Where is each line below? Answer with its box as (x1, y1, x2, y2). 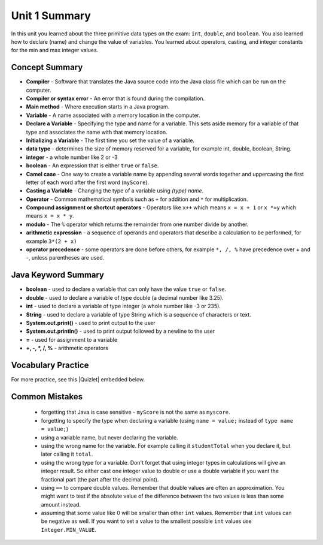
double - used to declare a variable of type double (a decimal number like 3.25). (26, 294, 224, 301)
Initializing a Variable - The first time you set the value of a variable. (26, 137, 194, 144)
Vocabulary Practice (11, 360, 89, 370)
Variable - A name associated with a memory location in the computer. (26, 112, 200, 119)
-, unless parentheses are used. (26, 254, 105, 261)
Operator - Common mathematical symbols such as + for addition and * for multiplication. (26, 195, 248, 203)
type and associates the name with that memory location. (26, 128, 167, 136)
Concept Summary (11, 62, 83, 73)
